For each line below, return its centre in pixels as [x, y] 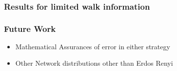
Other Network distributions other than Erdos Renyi [94, 63]
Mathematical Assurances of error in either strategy [93, 47]
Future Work [30, 28]
